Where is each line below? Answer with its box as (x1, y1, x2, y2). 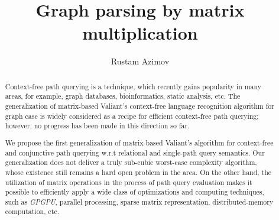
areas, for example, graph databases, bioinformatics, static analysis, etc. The (5, 91, 241, 101)
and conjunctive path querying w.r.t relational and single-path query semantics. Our (5, 147, 265, 157)
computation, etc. (5, 206, 59, 216)
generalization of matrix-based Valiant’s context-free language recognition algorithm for (5, 101, 274, 111)
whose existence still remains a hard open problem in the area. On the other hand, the (5, 167, 272, 177)
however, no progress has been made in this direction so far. (5, 121, 190, 131)
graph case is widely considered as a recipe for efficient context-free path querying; (5, 111, 259, 121)
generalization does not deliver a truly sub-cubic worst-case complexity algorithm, (5, 157, 257, 167)
